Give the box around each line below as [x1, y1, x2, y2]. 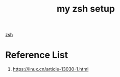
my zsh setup [56, 3, 115, 15]
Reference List [5, 49, 68, 61]
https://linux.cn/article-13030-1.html [12, 66, 89, 72]
